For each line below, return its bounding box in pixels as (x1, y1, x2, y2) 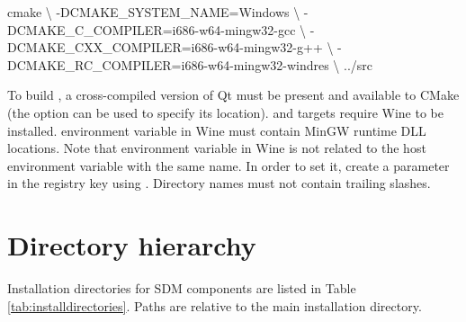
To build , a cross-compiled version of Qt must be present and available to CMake (7, 85, 460, 104)
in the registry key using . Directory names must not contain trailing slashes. (7, 174, 431, 192)
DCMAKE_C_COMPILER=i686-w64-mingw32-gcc (7, 20, 296, 39)
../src (344, 55, 373, 74)
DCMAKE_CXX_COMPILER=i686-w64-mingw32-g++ (7, 38, 323, 57)
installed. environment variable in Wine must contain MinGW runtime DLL (7, 121, 426, 139)
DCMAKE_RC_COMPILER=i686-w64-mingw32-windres (7, 55, 329, 74)
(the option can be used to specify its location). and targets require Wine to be (7, 103, 444, 121)
